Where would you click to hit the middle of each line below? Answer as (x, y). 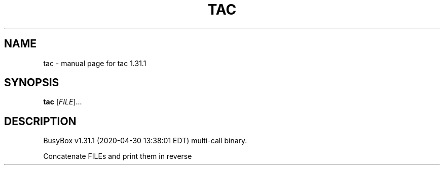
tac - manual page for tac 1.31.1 (95, 63)
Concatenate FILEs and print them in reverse (118, 156)
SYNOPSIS (32, 83)
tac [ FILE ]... (63, 102)
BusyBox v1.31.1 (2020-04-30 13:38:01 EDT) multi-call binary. (145, 141)
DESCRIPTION (40, 121)
